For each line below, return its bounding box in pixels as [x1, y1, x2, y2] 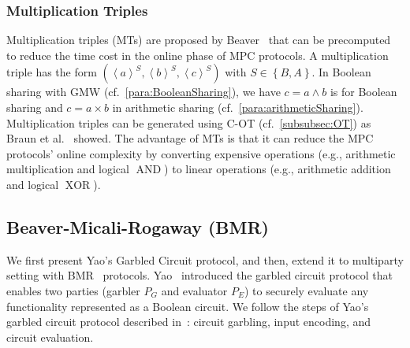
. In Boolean [311, 64, 371, 80]
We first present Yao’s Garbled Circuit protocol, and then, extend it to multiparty [6, 251, 404, 268]
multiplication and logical [6, 161, 129, 177]
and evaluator [161, 282, 228, 298]
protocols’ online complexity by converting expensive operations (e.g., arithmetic [6, 145, 396, 161]
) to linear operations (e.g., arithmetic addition [164, 161, 391, 177]
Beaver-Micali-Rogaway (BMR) [6, 214, 269, 239]
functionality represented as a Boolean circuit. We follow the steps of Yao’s [6, 298, 369, 314]
